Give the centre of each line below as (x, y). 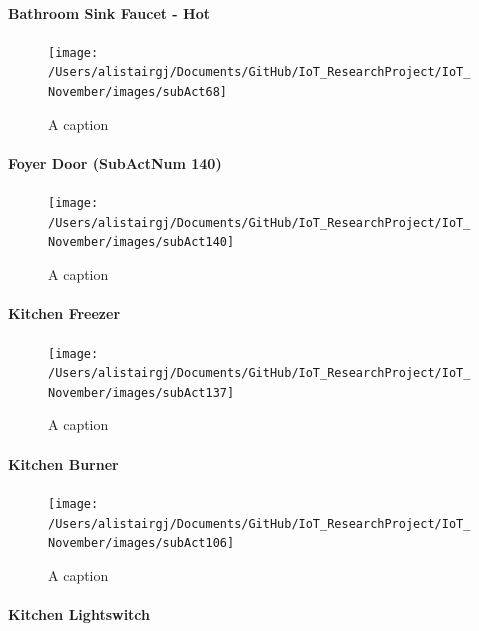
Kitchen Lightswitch (79, 614)
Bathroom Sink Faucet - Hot (109, 12)
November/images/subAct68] (137, 92)
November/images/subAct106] (141, 543)
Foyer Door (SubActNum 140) (115, 162)
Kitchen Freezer (64, 313)
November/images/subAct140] (141, 242)
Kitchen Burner (63, 463)
